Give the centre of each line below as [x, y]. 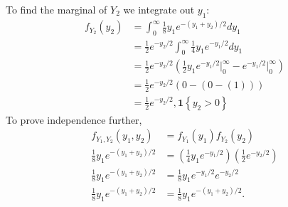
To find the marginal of [57, 9]
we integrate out [159, 9]
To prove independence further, [74, 119]
